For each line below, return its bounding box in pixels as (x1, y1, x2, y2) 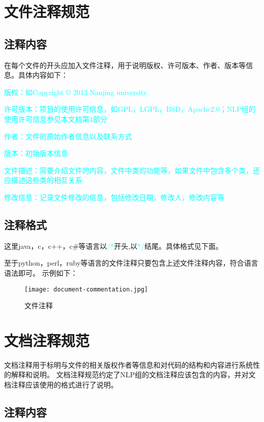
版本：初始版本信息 (4, 148, 68, 158)
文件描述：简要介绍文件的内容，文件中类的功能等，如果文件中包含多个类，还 (4, 165, 260, 175)
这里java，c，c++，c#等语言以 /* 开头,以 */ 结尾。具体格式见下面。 (4, 240, 223, 251)
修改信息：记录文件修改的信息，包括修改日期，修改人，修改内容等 (4, 191, 224, 202)
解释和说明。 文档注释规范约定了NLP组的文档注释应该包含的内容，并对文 (11, 369, 256, 380)
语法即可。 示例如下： (4, 267, 78, 278)
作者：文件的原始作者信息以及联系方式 (4, 131, 132, 141)
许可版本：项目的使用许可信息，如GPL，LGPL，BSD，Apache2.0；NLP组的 (4, 104, 256, 114)
